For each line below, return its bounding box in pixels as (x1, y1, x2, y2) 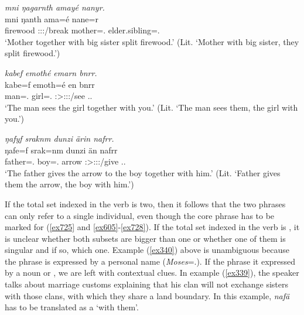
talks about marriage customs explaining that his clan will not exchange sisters (5, 278, 289, 290)
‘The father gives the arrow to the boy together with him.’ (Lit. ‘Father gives (5, 166, 281, 179)
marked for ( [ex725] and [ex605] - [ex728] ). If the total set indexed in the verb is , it (5, 221, 300, 233)
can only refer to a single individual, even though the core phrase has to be (5, 209, 275, 221)
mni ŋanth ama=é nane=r (5, 12, 98, 25)
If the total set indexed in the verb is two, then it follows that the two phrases (5, 197, 286, 210)
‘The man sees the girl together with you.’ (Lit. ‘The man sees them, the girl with (5, 101, 298, 113)
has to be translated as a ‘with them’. (5, 301, 139, 313)
